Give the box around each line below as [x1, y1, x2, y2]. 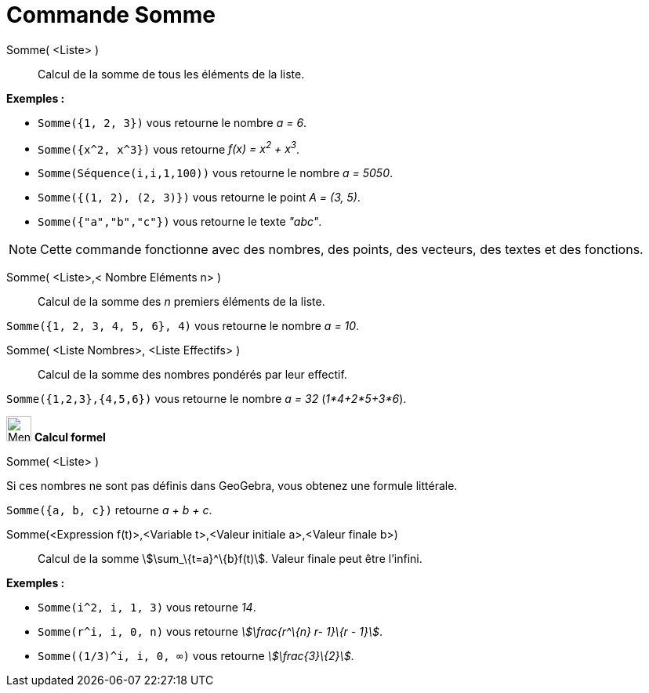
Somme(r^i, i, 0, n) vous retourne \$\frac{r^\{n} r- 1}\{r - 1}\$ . [38, 625, 383, 639]
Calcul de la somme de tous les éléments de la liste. [38, 67, 305, 81]
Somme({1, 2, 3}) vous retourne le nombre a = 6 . [38, 115, 307, 129]
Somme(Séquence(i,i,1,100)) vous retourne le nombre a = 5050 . [38, 166, 393, 180]
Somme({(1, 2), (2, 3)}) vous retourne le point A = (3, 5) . [38, 190, 361, 205]
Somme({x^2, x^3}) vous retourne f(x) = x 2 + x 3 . [38, 140, 300, 156]
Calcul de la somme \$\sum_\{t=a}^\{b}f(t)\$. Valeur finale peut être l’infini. [38, 552, 422, 566]
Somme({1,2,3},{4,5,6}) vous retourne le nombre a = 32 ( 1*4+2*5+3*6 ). [6, 392, 407, 406]
